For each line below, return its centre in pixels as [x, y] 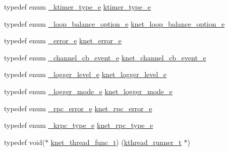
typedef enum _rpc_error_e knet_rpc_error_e [78, 108]
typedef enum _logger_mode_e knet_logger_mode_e [88, 91]
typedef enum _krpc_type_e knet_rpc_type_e [79, 125]
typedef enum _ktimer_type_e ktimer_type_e [77, 7]
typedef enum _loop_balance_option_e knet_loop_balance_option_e [115, 23]
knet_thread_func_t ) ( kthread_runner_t [116, 142]
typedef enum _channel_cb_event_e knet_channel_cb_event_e [105, 57]
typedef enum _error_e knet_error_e [63, 41]
